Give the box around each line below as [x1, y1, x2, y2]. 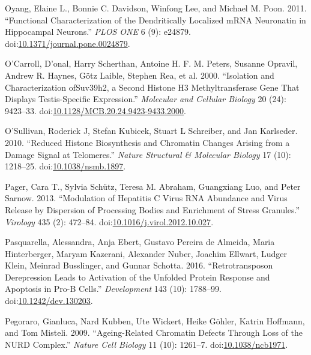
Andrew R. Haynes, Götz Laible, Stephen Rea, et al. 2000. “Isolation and [5, 68, 274, 81]
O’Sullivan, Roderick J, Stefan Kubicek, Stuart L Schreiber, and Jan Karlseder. [5, 124, 298, 137]
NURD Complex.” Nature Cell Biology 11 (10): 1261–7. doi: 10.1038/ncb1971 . [5, 338, 288, 350]
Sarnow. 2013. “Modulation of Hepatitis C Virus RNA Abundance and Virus [5, 192, 288, 204]
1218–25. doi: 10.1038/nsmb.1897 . [5, 160, 126, 172]
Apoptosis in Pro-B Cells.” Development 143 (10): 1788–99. [5, 282, 222, 295]
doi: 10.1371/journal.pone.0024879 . [5, 37, 130, 49]
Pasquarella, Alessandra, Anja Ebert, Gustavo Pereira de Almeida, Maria [5, 235, 275, 248]
